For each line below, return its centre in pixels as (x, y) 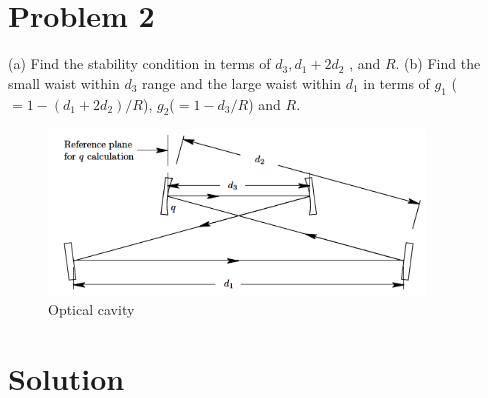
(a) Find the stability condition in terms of (139, 63)
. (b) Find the (438, 63)
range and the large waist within (241, 82)
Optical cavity (91, 309)
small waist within (64, 82)
